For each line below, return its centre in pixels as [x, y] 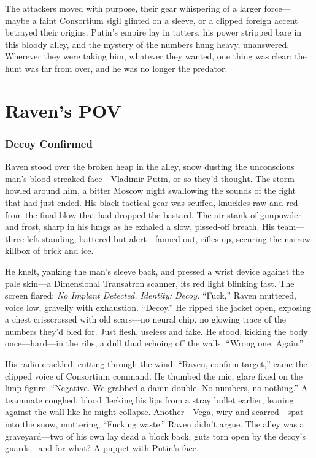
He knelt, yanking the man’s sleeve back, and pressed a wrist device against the [155, 271]
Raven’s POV [63, 110]
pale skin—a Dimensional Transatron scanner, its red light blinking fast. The [150, 283]
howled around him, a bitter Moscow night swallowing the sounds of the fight [151, 190]
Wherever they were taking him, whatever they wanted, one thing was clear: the [156, 56]
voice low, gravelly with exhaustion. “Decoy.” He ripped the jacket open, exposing [158, 307]
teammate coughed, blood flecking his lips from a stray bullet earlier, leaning [149, 399]
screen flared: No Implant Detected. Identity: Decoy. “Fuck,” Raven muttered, [151, 295]
